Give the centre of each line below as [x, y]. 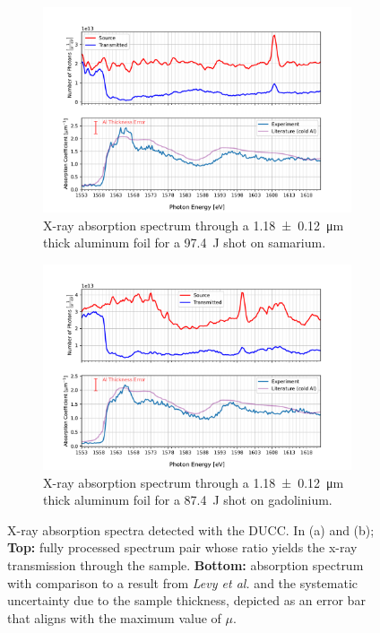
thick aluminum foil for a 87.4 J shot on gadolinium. [188, 500]
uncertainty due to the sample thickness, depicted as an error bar [186, 600]
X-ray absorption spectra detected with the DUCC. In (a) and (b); [191, 529]
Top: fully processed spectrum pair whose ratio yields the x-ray [182, 547]
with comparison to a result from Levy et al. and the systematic [182, 582]
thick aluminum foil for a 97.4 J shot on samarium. [185, 243]
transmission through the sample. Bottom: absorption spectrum [186, 564]
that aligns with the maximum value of [114, 617]
